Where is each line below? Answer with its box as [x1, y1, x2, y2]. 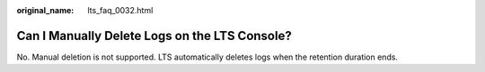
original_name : [16, 5, 75, 15]
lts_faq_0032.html [87, 5, 154, 15]
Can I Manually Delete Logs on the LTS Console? [16, 28, 292, 44]
